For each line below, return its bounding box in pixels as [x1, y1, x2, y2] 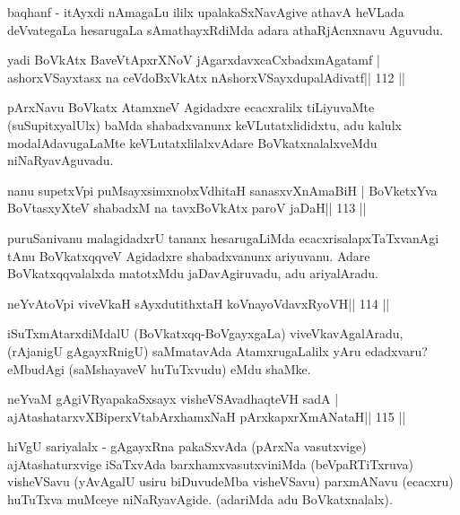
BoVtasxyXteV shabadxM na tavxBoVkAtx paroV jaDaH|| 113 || [7, 198, 367, 217]
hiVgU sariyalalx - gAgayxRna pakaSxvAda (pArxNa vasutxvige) [7, 437, 367, 456]
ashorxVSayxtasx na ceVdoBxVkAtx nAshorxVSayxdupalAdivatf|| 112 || [7, 67, 405, 86]
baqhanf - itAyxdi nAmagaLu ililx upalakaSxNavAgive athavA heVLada [7, 3, 404, 21]
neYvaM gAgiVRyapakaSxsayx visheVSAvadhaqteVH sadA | [7, 389, 339, 408]
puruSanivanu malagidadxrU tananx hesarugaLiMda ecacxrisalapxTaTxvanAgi [7, 228, 439, 247]
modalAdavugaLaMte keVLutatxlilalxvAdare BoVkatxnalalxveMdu [7, 133, 378, 152]
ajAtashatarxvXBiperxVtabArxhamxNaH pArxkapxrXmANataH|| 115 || [7, 406, 406, 425]
